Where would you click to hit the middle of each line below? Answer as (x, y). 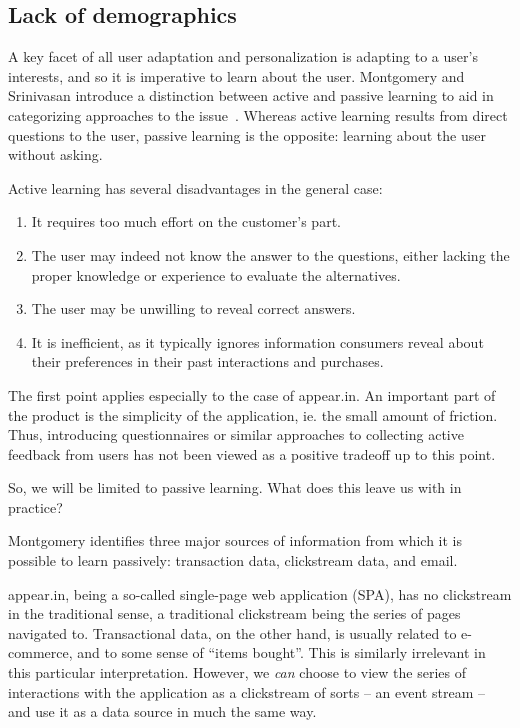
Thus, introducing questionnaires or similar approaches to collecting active (236, 434)
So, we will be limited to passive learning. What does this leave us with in (235, 487)
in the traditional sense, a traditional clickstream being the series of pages (234, 613)
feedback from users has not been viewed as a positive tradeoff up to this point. (252, 453)
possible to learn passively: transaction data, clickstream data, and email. (233, 560)
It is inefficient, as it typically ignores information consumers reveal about (257, 341)
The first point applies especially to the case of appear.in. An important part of (252, 394)
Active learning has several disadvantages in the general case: (195, 187)
